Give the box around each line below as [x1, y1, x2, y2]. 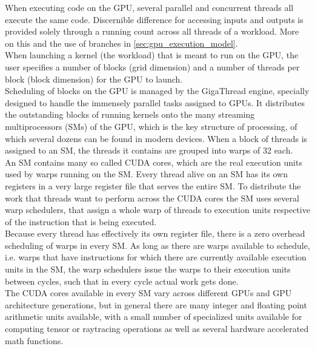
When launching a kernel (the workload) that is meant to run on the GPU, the [5, 49, 299, 61]
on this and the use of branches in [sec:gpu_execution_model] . [5, 36, 238, 49]
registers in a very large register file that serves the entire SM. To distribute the [5, 179, 301, 192]
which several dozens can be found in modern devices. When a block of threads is [5, 132, 308, 144]
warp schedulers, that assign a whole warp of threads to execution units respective [5, 203, 310, 216]
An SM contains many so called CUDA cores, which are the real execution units [5, 155, 302, 168]
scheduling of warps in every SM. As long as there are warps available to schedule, [5, 239, 310, 251]
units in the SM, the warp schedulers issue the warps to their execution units [5, 263, 291, 276]
